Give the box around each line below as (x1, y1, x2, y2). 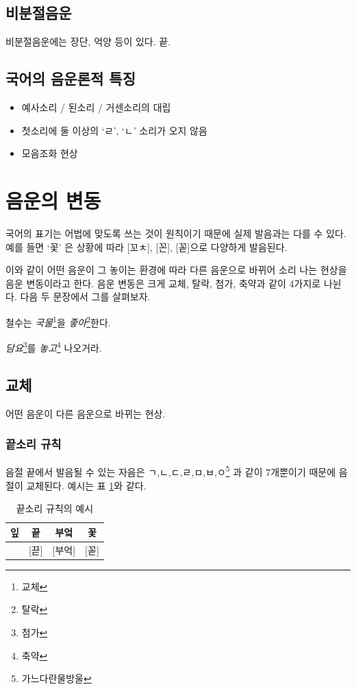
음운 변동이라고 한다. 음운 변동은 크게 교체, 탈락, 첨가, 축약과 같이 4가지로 (5, 276, 321, 290)
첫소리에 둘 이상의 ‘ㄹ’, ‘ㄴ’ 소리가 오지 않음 (21, 123, 207, 137)
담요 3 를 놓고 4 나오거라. (5, 339, 102, 354)
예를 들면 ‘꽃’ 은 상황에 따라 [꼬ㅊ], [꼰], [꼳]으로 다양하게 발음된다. (5, 239, 288, 254)
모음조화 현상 (21, 146, 78, 160)
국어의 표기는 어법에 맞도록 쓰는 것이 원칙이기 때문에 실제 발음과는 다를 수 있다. (5, 226, 346, 240)
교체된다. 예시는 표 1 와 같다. (26, 478, 147, 492)
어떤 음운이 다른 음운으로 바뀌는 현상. (5, 406, 166, 420)
